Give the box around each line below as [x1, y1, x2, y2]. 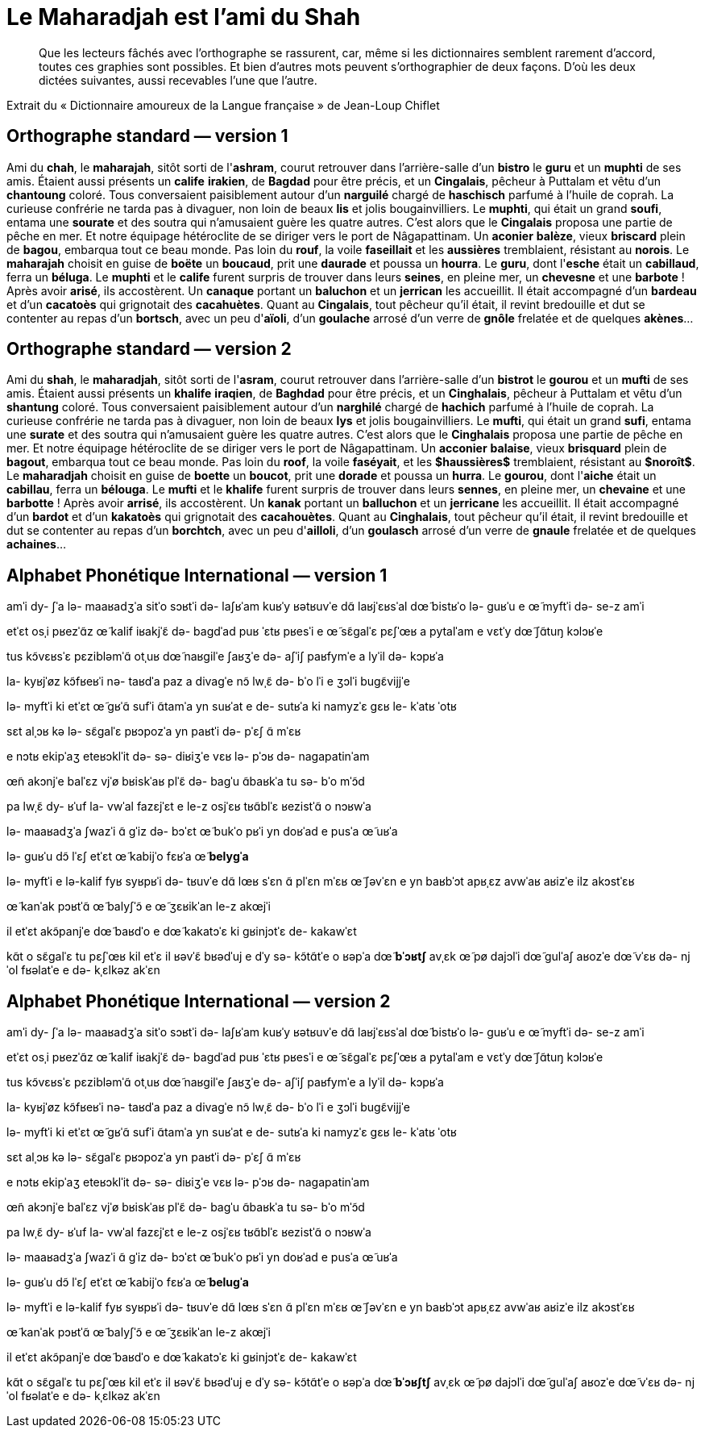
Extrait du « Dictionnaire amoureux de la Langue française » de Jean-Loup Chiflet [6, 98, 440, 112]
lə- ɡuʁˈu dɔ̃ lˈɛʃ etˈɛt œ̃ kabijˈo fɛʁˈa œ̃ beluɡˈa [6, 1275, 249, 1290]
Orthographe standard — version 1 [6, 126, 288, 147]
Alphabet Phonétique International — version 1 [6, 565, 388, 586]
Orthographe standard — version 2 [6, 339, 292, 360]
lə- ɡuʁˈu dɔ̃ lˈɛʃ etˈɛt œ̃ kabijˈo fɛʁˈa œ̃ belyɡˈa [6, 849, 249, 864]
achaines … [6, 537, 67, 552]
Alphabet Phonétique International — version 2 [6, 990, 391, 1011]
